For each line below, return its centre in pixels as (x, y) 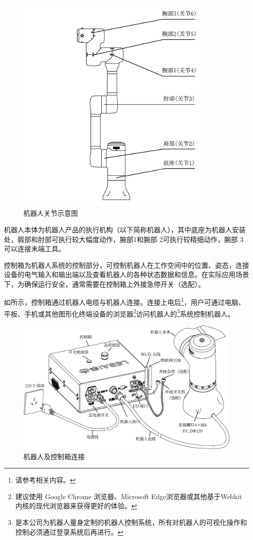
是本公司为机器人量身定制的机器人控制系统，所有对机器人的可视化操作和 (131, 522)
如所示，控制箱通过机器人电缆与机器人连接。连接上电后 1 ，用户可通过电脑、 (125, 301)
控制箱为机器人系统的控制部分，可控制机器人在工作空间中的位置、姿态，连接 (126, 265)
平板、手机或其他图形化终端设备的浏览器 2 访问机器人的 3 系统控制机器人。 (119, 313)
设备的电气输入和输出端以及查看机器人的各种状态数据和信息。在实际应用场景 (126, 274)
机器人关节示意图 (51, 213)
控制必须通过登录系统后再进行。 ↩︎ (69, 531)
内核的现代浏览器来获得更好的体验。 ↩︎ (76, 506)
